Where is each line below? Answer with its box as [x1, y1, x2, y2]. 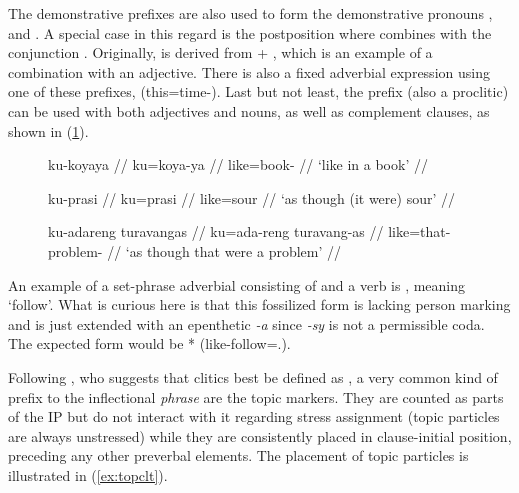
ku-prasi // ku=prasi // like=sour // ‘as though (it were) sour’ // [48, 187, 455, 208]
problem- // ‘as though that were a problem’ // [48, 240, 342, 261]
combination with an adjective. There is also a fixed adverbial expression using [8, 61, 490, 82]
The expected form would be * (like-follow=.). [8, 333, 291, 354]
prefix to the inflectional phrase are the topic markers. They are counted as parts [8, 386, 504, 407]
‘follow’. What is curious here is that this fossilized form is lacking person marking [8, 294, 511, 315]
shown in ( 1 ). [8, 120, 89, 141]
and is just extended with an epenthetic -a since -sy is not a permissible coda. [8, 313, 485, 334]
